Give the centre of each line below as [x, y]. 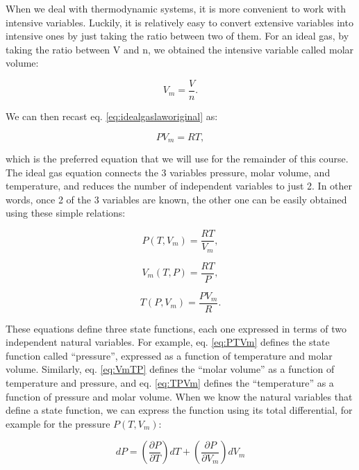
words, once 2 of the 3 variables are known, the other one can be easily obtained [176, 199]
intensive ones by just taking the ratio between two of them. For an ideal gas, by [177, 36]
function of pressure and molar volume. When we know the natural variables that [179, 396]
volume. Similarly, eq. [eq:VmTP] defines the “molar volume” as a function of [170, 369]
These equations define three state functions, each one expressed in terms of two [176, 328]
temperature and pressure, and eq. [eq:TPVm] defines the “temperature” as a [170, 383]
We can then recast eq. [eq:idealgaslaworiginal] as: [112, 116]
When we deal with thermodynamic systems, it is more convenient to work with [176, 8]
